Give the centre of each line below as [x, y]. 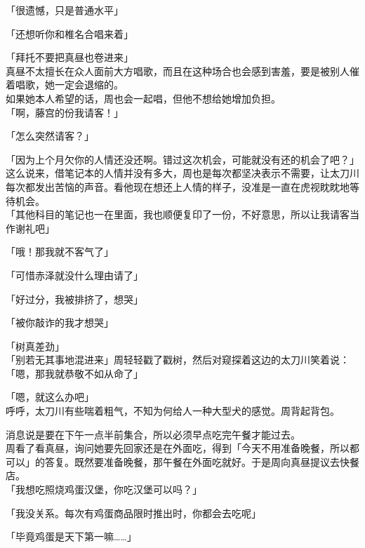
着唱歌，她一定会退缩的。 [65, 85]
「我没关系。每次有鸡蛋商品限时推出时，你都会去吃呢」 [133, 513]
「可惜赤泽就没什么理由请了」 [74, 275]
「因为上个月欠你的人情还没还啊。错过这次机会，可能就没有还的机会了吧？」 [182, 159]
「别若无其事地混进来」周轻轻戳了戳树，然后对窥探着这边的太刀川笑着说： [178, 360]
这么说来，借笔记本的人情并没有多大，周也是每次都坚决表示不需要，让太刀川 [182, 173]
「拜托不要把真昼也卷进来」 [69, 57]
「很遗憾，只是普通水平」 [65, 10]
